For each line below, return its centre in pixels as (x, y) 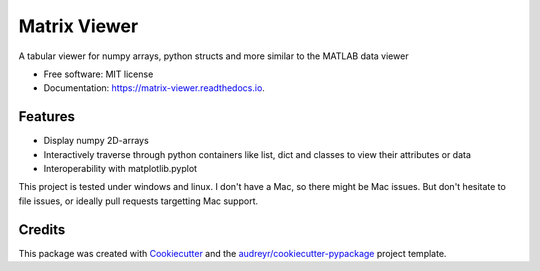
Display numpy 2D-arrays (96, 141)
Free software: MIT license (98, 74)
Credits (42, 229)
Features (46, 116)
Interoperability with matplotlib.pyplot (120, 169)
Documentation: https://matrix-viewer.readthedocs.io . (154, 88)
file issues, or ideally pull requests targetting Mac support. (138, 201)
